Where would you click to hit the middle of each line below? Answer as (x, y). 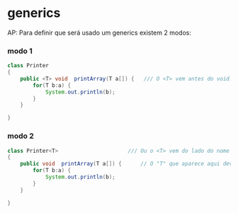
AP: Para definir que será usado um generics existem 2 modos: (100, 33)
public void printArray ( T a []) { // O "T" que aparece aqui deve (128, 164)
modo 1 (20, 51)
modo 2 (21, 136)
